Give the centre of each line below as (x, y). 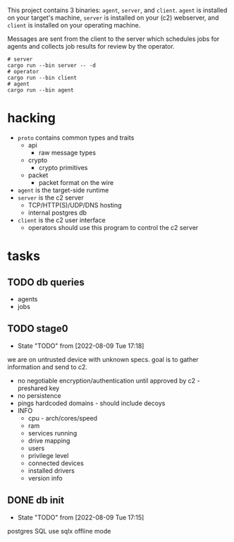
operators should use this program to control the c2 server (113, 227)
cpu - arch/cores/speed (62, 418)
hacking (32, 118)
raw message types (67, 152)
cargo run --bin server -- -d (52, 66)
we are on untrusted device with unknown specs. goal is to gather (103, 359)
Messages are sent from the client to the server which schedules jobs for (113, 39)
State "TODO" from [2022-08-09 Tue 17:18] (81, 346)
